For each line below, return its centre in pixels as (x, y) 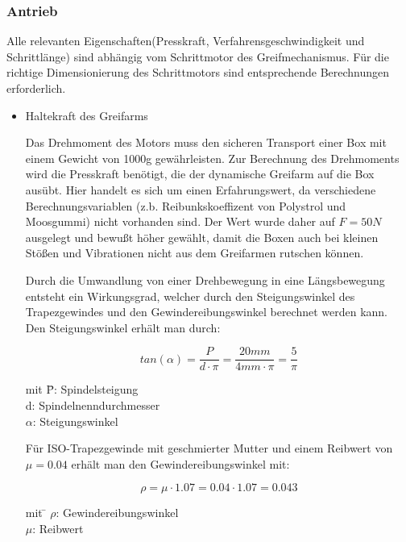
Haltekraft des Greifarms (87, 115)
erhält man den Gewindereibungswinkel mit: (180, 463)
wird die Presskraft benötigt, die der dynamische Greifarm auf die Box (200, 174)
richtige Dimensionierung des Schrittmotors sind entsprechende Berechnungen (198, 72)
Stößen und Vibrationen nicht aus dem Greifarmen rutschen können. (195, 253)
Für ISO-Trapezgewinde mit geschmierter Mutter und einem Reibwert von (209, 448)
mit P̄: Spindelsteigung (82, 389)
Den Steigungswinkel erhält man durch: (123, 327)
